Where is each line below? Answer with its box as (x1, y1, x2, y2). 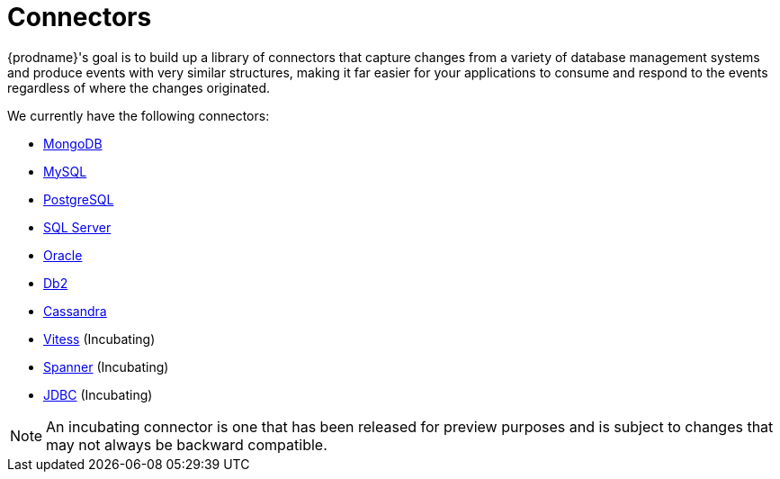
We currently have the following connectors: (7, 107, 270, 123)
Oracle (43, 247, 83, 263)
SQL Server (43, 219, 112, 235)
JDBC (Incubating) (43, 386, 153, 402)
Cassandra (43, 303, 107, 319)
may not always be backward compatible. (46, 435, 327, 454)
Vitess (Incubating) (43, 330, 156, 347)
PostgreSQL (43, 191, 114, 207)
